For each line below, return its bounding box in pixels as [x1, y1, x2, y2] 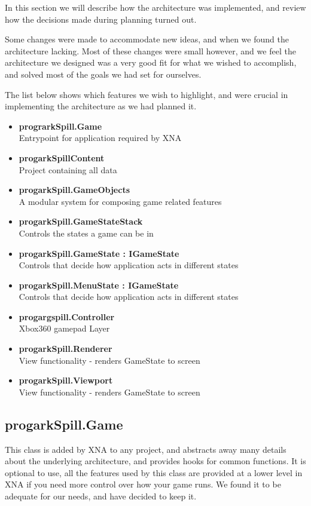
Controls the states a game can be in [19, 226, 154, 239]
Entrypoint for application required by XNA [19, 131, 182, 144]
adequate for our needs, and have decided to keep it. [5, 490, 197, 502]
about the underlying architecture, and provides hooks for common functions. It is [5, 455, 306, 467]
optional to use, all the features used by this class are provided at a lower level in [5, 466, 303, 479]
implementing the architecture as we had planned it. [5, 100, 197, 112]
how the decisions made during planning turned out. [5, 13, 197, 25]
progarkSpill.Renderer [19, 342, 112, 355]
